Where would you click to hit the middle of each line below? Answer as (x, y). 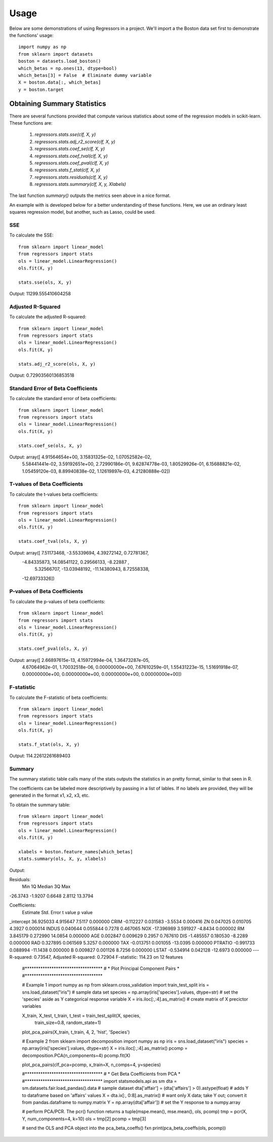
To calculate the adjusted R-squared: (48, 317)
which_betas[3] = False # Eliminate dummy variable (85, 75)
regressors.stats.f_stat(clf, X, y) (67, 170)
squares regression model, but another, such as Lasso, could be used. (83, 212)
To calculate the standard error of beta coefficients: (63, 399)
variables (32, 1006)
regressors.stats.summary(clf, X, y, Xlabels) (80, 184)
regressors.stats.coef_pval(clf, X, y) (72, 163)
